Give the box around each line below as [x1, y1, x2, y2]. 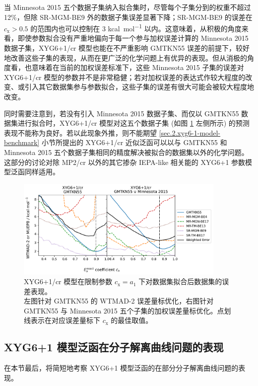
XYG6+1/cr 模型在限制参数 [24, 276, 113, 287]
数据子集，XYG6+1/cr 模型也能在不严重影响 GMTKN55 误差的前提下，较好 [4, 43, 250, 53]
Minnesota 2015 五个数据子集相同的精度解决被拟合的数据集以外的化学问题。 [4, 147, 249, 157]
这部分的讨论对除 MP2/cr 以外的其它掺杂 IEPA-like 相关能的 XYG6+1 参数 [4, 156, 246, 167]
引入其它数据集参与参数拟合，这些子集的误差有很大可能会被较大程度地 [24, 81, 254, 92]
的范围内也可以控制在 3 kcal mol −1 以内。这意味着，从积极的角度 [30, 22, 242, 33]
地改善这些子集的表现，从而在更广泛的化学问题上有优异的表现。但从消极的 [4, 52, 247, 63]
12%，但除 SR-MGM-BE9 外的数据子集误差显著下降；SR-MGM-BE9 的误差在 [4, 11, 253, 22]
